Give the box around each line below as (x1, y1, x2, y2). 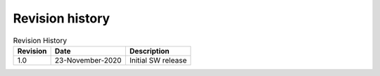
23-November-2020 (54, 55, 122, 65)
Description (129, 46, 170, 56)
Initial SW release (129, 55, 187, 65)
